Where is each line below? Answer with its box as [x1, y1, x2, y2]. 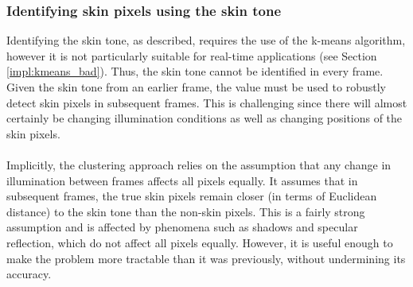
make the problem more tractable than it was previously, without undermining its [6, 250, 406, 266]
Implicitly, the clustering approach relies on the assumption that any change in [6, 156, 392, 173]
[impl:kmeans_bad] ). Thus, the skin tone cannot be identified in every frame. [6, 63, 384, 80]
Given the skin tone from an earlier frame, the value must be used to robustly [6, 79, 386, 95]
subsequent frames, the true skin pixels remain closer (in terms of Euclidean [6, 188, 377, 204]
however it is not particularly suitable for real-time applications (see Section [6, 47, 377, 64]
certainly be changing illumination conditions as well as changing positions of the [6, 110, 403, 126]
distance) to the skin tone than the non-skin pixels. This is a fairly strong [6, 203, 365, 219]
